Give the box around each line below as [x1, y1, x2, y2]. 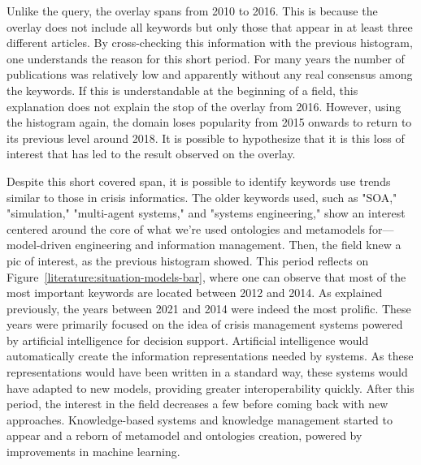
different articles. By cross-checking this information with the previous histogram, [7, 34, 413, 51]
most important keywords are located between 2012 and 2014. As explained [7, 284, 383, 301]
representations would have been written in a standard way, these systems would [7, 364, 408, 381]
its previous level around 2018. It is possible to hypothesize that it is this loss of [7, 129, 405, 146]
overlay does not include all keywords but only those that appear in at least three [7, 18, 413, 35]
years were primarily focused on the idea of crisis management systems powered [7, 316, 403, 333]
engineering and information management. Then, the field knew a [75, 236, 401, 253]
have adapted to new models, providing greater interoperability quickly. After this [7, 379, 414, 396]
